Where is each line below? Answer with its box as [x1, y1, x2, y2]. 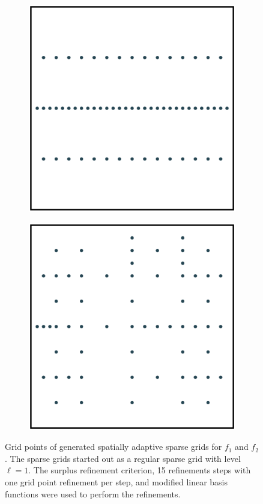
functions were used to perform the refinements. [5, 487, 181, 500]
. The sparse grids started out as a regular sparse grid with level [5, 452, 241, 464]
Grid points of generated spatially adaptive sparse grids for [5, 440, 222, 453]
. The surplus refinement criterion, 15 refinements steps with [28, 464, 251, 476]
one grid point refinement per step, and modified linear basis [5, 475, 228, 488]
